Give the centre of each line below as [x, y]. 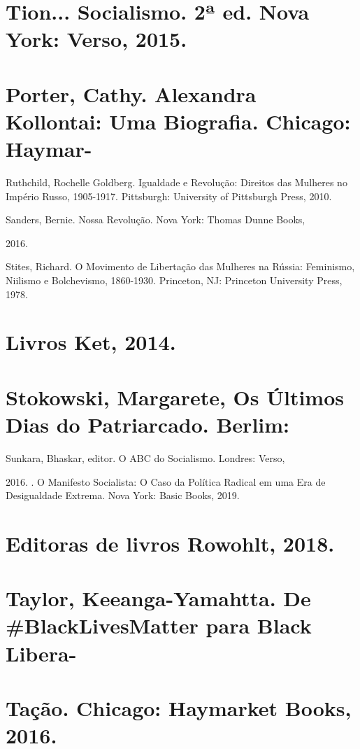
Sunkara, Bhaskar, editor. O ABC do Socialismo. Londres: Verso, [145, 457]
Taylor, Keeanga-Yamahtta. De [158, 598]
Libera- [41, 653]
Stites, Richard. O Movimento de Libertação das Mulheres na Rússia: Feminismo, [180, 266]
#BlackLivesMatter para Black [159, 625]
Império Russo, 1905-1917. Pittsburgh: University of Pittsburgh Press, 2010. [169, 196]
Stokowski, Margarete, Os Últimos [175, 397]
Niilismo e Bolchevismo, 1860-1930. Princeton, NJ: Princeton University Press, [174, 280]
